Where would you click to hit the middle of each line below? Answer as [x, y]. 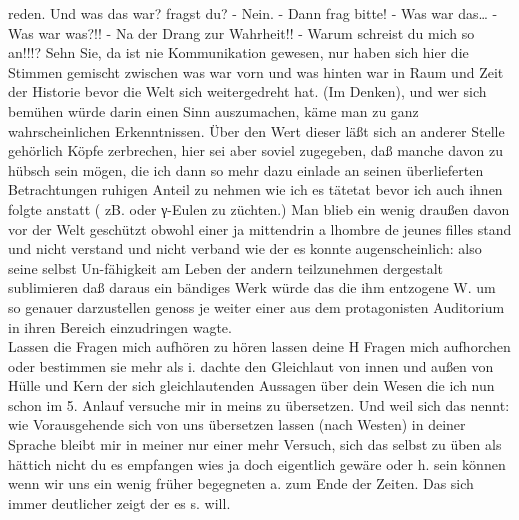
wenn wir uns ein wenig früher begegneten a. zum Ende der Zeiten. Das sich [241, 483]
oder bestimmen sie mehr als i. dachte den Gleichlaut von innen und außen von [251, 365]
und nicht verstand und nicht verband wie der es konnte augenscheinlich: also [245, 248]
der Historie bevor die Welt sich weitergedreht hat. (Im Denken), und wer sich [247, 91]
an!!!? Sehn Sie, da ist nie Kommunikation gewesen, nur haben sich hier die [238, 52]
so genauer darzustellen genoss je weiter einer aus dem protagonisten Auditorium [256, 306]
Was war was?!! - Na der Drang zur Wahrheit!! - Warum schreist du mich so [241, 32]
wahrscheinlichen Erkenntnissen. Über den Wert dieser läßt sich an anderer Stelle [256, 130]
